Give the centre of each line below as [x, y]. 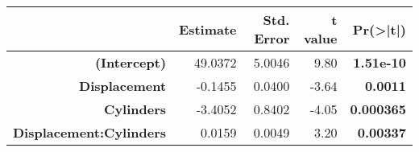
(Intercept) [131, 62]
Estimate [208, 29]
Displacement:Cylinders [90, 132]
